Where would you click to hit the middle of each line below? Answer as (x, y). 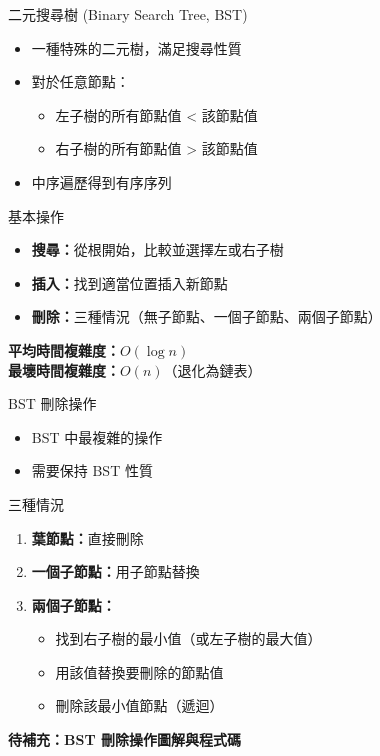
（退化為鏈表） (212, 369)
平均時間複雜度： (64, 349)
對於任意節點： (80, 81)
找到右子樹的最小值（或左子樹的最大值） (188, 638)
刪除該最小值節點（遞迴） (139, 705)
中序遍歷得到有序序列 (101, 181)
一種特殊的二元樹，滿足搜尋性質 (136, 47)
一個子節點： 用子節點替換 (115, 571)
